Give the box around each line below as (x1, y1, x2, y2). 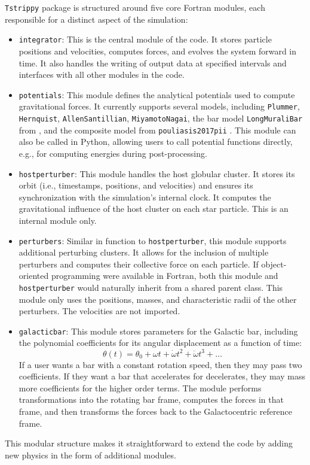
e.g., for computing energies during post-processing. (19, 147, 207, 159)
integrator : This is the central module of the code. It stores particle (19, 33, 272, 45)
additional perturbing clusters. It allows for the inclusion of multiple (19, 246, 269, 259)
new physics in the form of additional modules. (5, 448, 176, 461)
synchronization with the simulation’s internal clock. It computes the (19, 190, 271, 203)
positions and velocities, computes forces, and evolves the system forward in (19, 44, 297, 57)
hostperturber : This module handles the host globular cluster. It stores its (19, 167, 295, 180)
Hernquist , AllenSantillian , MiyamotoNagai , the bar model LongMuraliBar (19, 112, 303, 124)
